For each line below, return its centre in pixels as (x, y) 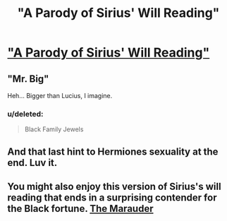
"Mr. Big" (28, 79)
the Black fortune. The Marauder (80, 209)
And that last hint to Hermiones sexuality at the (113, 151)
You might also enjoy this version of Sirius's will (114, 187)
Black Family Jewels (54, 129)
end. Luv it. (32, 163)
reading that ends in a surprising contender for (112, 198)
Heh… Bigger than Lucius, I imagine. (60, 96)
